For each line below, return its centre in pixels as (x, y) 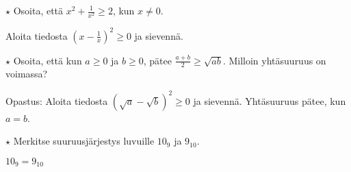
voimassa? (27, 74)
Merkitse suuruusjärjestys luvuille (84, 141)
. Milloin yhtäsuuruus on (274, 60)
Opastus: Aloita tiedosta (57, 100)
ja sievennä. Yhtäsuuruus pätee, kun (270, 100)
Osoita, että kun (48, 60)
